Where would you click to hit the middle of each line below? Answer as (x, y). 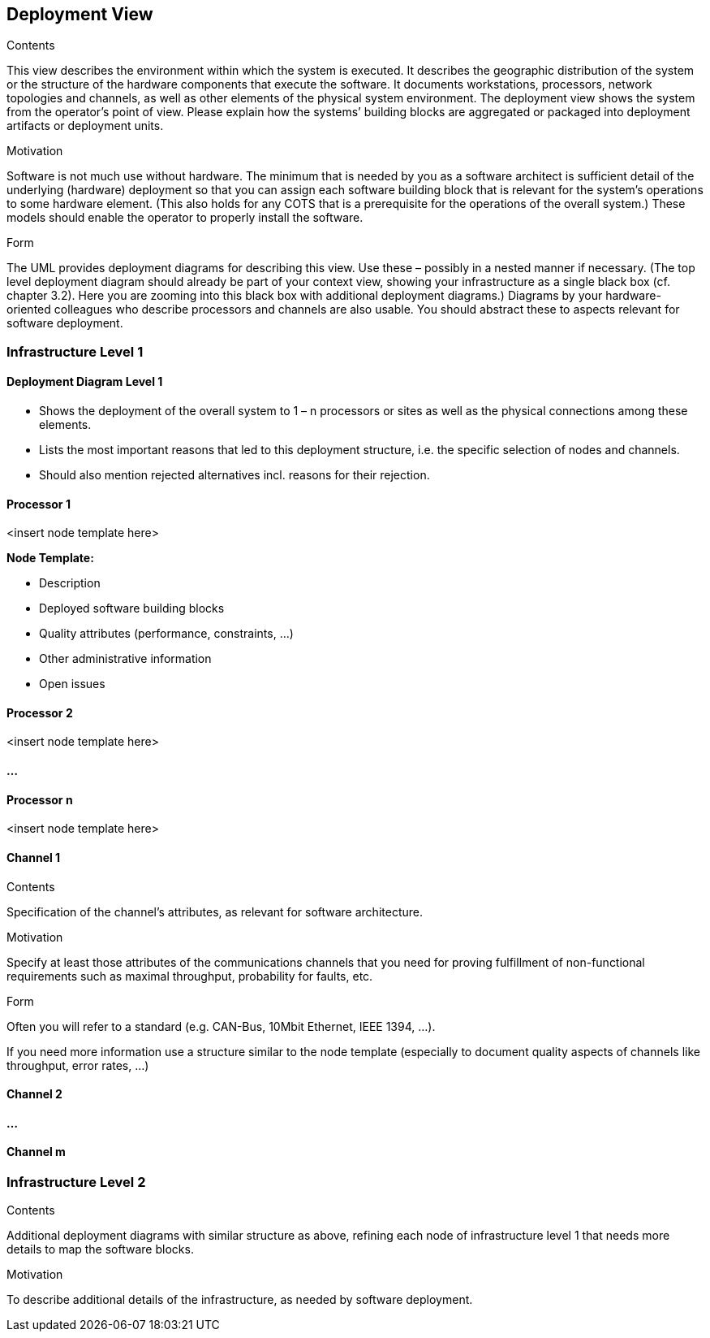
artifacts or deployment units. (85, 126)
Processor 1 (39, 504)
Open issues (72, 684)
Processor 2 (40, 712)
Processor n (40, 799)
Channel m (36, 1152)
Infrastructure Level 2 (76, 1182)
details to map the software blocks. (100, 1249)
